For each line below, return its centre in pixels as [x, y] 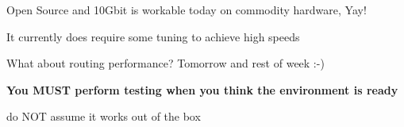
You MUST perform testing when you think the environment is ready [202, 89]
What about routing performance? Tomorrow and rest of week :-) [165, 63]
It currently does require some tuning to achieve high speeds [153, 36]
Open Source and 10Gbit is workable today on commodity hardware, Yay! [187, 10]
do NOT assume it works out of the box [104, 116]
